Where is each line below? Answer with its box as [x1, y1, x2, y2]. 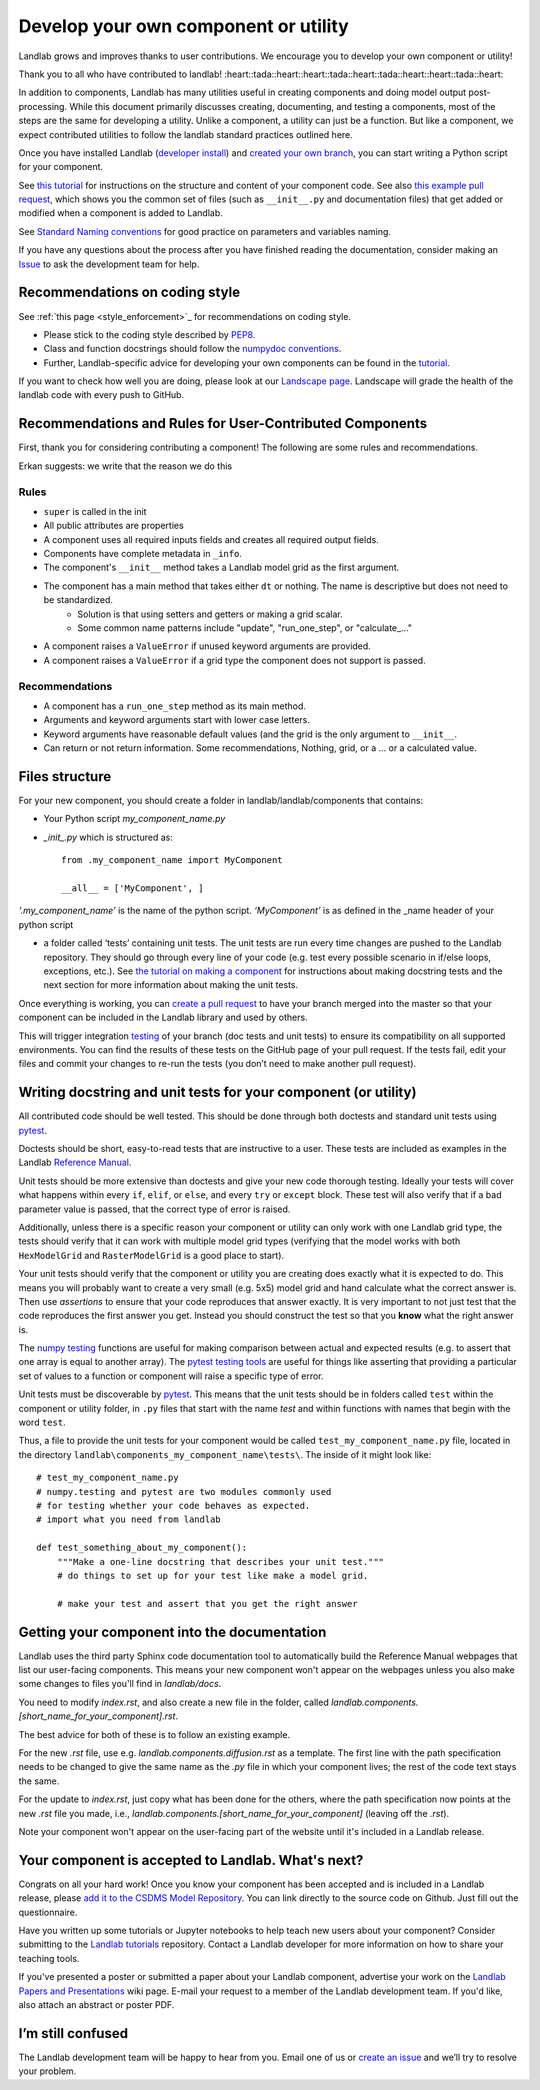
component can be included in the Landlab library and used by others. [18, 1011, 309, 1024]
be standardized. [43, 594, 114, 606]
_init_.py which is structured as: [43, 831, 174, 843]
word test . [18, 1416, 66, 1429]
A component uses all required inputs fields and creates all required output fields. [43, 533, 379, 545]
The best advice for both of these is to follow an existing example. [18, 1728, 290, 1740]
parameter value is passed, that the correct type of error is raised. [18, 1203, 291, 1215]
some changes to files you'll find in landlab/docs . [18, 1678, 222, 1690]
